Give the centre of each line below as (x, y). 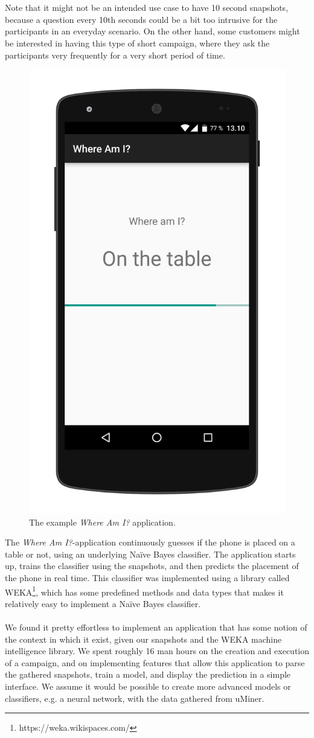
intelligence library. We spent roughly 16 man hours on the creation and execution (157, 651)
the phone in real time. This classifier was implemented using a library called (147, 578)
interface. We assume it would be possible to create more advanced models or (148, 686)
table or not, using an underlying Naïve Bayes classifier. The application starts (150, 554)
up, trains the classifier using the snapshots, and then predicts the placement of (152, 566)
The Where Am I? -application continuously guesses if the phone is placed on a (150, 542)
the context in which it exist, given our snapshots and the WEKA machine (143, 639)
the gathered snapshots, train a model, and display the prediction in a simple (148, 674)
